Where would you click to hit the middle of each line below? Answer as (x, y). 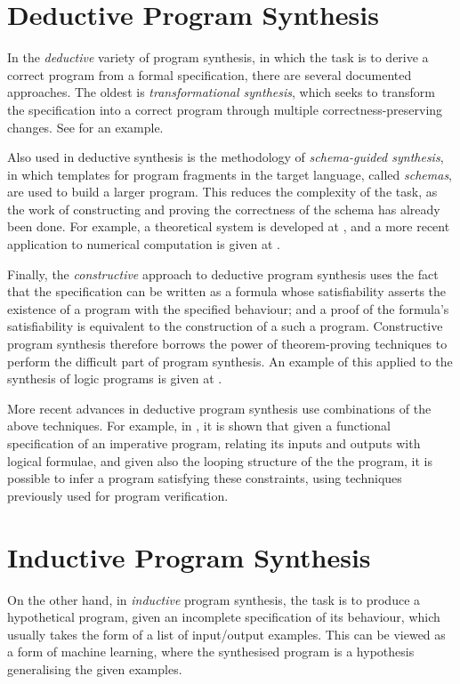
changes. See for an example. (85, 127)
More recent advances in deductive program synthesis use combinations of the (219, 408)
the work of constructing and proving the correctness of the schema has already (224, 209)
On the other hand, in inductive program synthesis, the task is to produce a (214, 599)
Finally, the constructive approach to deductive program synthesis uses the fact (223, 274)
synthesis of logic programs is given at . (115, 378)
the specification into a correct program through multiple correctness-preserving (225, 109)
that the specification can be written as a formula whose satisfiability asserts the (227, 291)
